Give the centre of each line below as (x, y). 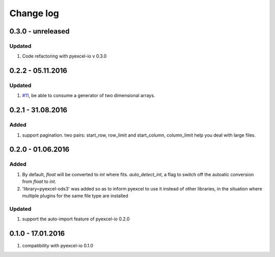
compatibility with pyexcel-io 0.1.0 (58, 246)
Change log (34, 13)
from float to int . (39, 182)
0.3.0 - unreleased (39, 31)
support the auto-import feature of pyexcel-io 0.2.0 (76, 219)
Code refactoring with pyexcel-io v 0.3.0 (64, 56)
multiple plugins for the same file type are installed (75, 196)
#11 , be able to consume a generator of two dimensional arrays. (89, 95)
